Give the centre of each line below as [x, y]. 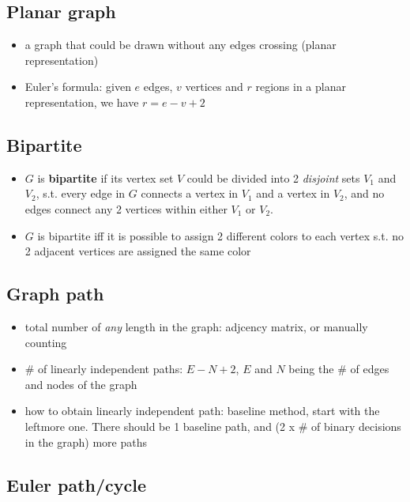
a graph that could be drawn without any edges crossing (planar [181, 45]
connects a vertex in [190, 193]
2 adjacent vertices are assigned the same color [138, 251]
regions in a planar [301, 87]
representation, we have [82, 102]
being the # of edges [339, 369]
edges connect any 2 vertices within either [126, 208]
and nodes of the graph [81, 384]
